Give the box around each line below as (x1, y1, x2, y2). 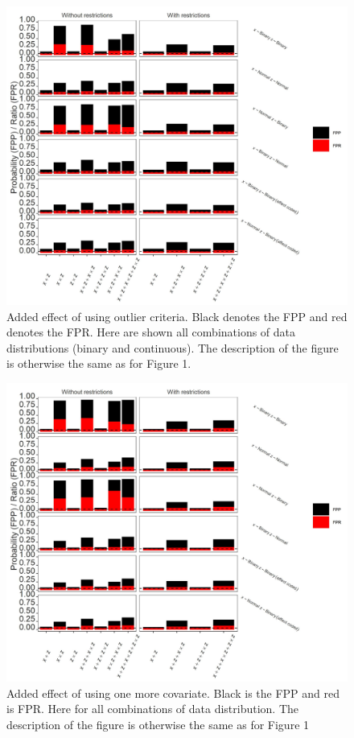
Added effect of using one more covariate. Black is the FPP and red (6, 684, 340, 701)
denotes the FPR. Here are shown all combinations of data (6, 324, 296, 340)
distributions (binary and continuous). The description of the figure (6, 339, 339, 356)
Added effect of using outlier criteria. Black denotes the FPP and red (6, 307, 348, 324)
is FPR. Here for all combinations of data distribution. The (6, 700, 299, 717)
